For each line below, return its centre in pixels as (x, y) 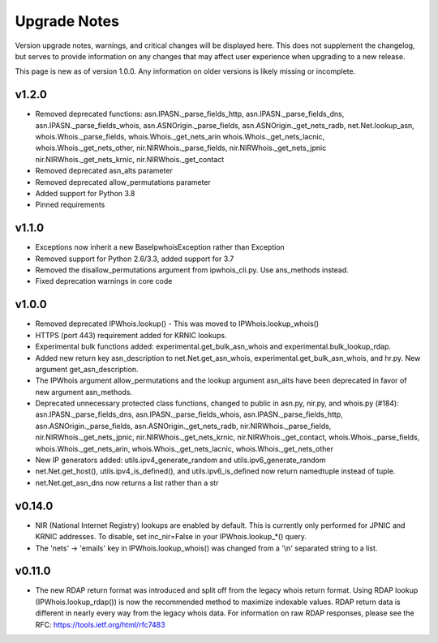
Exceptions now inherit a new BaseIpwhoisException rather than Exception (160, 247)
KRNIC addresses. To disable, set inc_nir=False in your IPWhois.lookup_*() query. (171, 537)
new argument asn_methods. (84, 392)
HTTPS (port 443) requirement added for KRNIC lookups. (131, 335)
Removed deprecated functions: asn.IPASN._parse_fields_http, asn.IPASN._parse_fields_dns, (190, 114)
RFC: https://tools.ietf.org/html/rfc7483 (100, 624)
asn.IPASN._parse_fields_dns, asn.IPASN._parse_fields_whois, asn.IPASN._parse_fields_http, (189, 414)
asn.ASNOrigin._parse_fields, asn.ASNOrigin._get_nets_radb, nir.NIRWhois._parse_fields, (183, 426)
